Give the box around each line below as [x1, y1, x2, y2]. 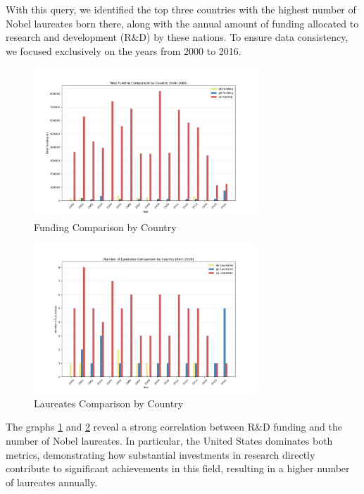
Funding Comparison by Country [34, 219, 177, 234]
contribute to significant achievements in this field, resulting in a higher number [6, 461, 350, 476]
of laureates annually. [6, 474, 98, 489]
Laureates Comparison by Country [34, 395, 184, 410]
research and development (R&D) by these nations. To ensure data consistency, [6, 30, 349, 44]
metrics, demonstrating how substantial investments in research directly [6, 447, 315, 462]
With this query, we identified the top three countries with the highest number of [6, 2, 356, 16]
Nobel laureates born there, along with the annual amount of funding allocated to [6, 16, 359, 30]
